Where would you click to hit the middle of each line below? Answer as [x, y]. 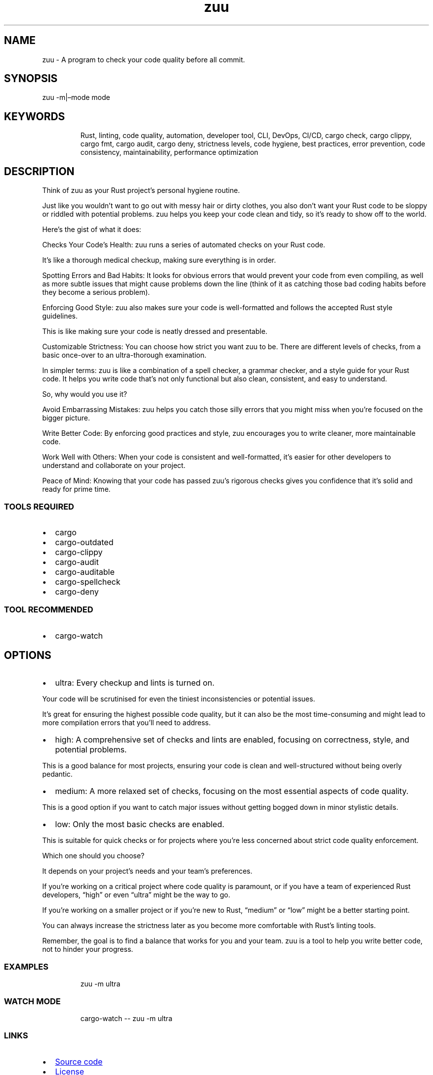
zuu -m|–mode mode [76, 97]
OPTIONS [28, 655]
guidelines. [60, 316]
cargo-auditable [85, 572]
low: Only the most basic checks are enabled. [140, 824]
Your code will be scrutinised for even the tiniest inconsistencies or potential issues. [179, 699]
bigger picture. [66, 418]
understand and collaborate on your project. [114, 466]
